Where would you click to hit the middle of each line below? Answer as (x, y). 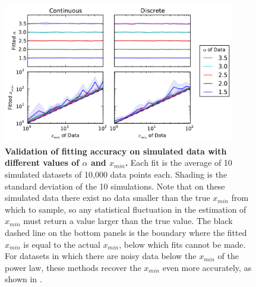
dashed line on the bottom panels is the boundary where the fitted (126, 232)
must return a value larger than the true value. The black (128, 221)
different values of (42, 163)
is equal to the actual (62, 244)
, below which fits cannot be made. (182, 244)
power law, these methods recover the (73, 267)
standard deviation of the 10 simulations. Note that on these (115, 186)
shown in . (23, 279)
